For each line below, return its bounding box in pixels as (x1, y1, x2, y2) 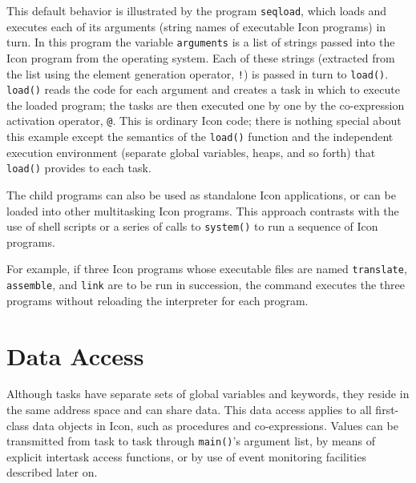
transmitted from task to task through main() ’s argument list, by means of (6, 433, 376, 449)
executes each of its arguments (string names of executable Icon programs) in (6, 18, 386, 34)
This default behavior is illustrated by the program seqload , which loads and (6, 2, 387, 18)
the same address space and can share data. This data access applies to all (6, 401, 372, 418)
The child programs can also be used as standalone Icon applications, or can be (6, 186, 396, 203)
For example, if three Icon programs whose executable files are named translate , (6, 260, 407, 277)
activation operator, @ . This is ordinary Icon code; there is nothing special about (6, 112, 402, 129)
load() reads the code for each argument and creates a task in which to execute (6, 81, 400, 98)
